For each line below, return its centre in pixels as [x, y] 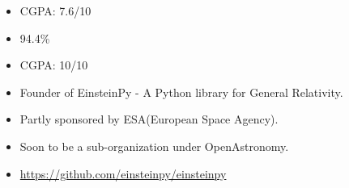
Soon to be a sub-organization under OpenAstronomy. [154, 146]
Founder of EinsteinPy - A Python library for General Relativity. [181, 92]
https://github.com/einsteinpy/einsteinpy [123, 173]
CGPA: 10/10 [54, 65]
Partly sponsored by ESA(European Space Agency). [149, 119]
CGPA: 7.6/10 [55, 10]
